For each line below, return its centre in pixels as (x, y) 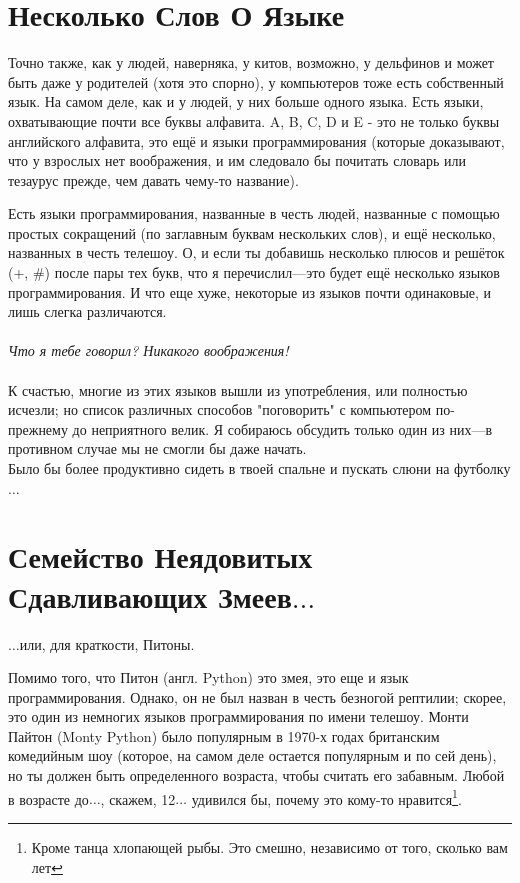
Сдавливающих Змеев (150, 595)
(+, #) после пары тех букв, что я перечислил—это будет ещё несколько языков (254, 272)
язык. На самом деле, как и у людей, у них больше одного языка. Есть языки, (246, 101)
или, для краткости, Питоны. (107, 643)
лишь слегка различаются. (87, 311)
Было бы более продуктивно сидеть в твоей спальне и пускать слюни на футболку (259, 468)
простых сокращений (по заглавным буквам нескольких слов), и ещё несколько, (252, 232)
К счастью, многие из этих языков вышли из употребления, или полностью (238, 389)
